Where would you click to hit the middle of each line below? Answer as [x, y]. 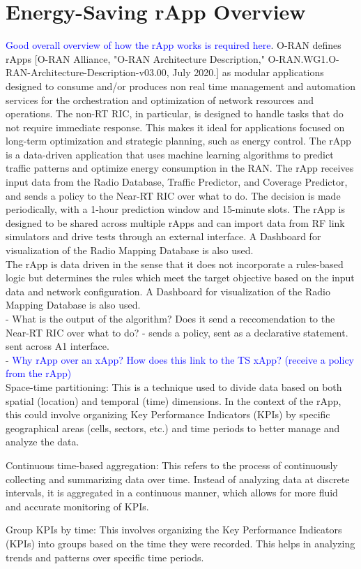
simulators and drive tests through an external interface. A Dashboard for [163, 236]
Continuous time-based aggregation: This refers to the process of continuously [172, 465]
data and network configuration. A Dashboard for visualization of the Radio [168, 291]
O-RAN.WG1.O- [304, 58]
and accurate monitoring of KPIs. [77, 506]
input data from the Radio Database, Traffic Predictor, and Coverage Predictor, [177, 182]
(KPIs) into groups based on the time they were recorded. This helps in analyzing [180, 543]
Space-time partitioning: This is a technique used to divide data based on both [174, 386]
